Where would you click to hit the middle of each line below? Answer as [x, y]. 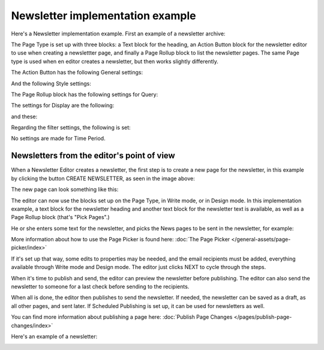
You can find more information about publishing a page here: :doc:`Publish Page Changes [122, 317]
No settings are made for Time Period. [58, 139]
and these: [24, 116]
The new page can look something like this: [65, 190]
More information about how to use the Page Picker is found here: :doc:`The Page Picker [121, 240]
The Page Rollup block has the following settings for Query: [85, 94]
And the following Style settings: [51, 83]
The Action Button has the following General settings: [77, 73]
